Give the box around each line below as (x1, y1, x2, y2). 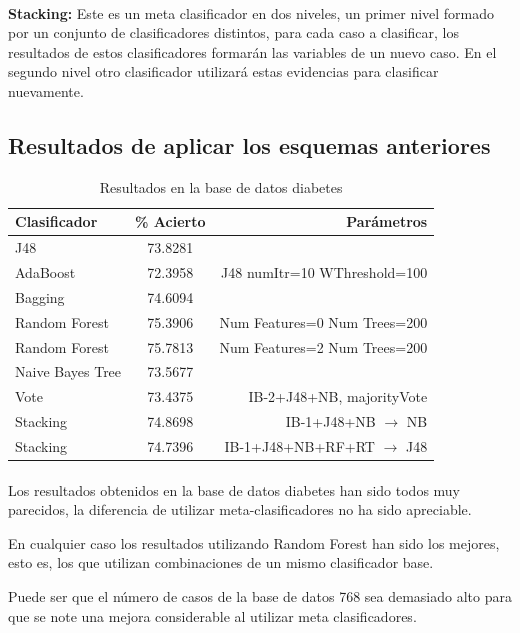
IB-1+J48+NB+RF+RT (224, 435, 375, 456)
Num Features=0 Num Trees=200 (219, 311, 428, 332)
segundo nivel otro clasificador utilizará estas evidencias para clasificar (8, 61, 439, 82)
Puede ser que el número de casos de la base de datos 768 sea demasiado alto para (8, 586, 512, 607)
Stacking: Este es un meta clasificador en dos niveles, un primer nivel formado (8, 2, 495, 23)
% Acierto (135, 211, 206, 232)
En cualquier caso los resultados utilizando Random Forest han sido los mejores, (8, 532, 500, 553)
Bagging (15, 286, 65, 307)
